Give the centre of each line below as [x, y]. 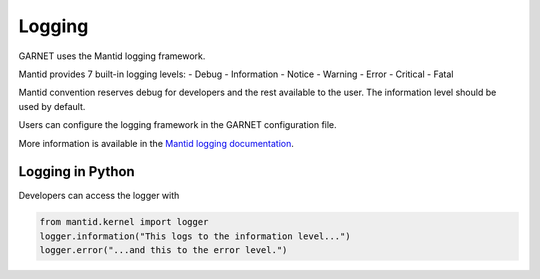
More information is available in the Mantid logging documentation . [156, 143]
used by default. [52, 106]
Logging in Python [76, 171]
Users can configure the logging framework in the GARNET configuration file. [177, 125]
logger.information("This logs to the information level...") [195, 236]
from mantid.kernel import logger [124, 222]
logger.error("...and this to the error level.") [163, 250]
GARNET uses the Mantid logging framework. [112, 56]
